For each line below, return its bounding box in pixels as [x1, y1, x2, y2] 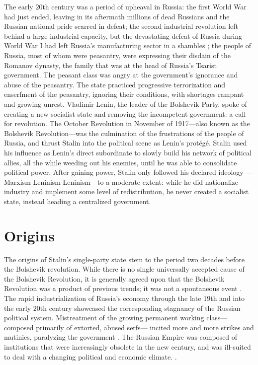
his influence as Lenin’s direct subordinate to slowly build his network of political [4, 147, 252, 157]
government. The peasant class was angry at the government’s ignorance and [4, 70, 238, 80]
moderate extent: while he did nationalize [111, 176, 238, 187]
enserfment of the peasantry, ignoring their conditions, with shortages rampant [4, 89, 244, 99]
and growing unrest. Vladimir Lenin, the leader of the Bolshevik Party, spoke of [4, 98, 247, 109]
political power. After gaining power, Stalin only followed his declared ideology [4, 167, 244, 177]
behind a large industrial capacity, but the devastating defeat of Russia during [4, 30, 243, 41]
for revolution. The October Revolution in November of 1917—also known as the [4, 118, 250, 129]
